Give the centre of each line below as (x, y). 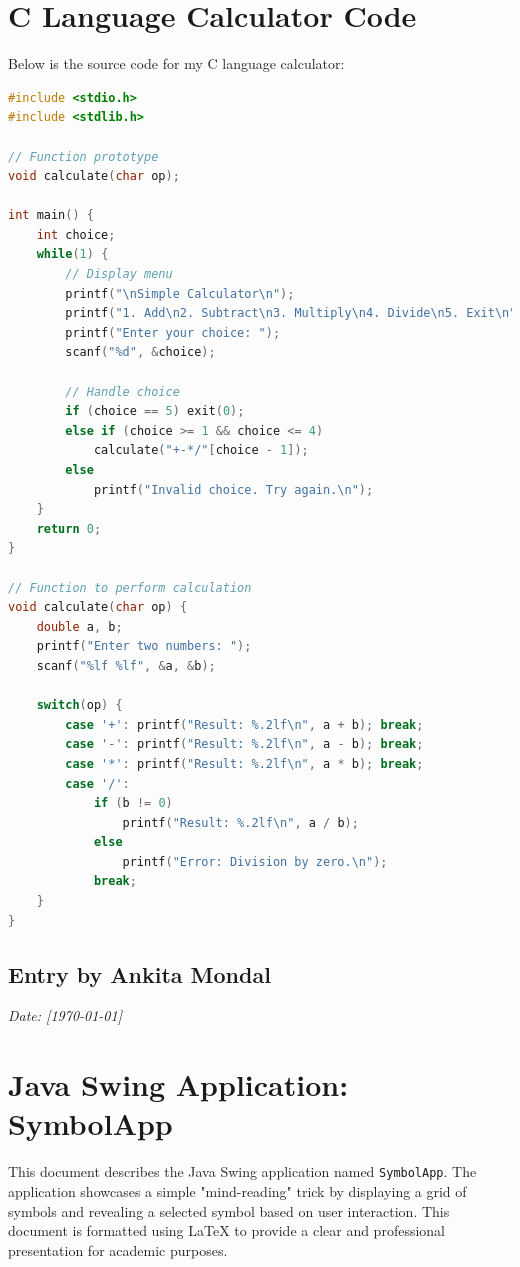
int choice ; (76, 234)
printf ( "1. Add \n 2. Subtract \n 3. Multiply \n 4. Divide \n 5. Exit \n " (291, 313)
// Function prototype (83, 156)
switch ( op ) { (79, 705)
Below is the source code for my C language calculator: (176, 63)
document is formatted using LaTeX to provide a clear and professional (226, 1230)
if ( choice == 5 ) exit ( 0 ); (155, 411)
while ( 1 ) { (72, 254)
